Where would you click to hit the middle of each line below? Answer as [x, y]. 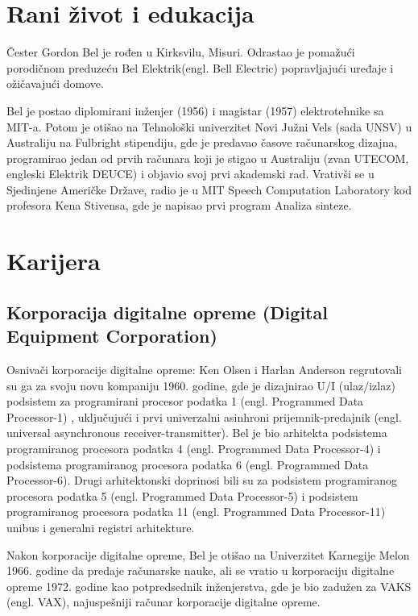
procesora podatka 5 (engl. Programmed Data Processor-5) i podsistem [182, 495]
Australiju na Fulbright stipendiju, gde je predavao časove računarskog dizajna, [202, 142]
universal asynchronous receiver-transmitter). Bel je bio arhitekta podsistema [197, 433]
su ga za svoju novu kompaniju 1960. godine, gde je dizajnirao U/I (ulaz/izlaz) [201, 385]
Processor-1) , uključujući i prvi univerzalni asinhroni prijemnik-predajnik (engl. [204, 416]
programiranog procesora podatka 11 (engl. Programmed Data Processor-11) [196, 512]
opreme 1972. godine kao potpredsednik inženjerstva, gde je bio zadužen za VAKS [209, 586]
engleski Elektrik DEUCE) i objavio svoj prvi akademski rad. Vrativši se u [190, 174]
